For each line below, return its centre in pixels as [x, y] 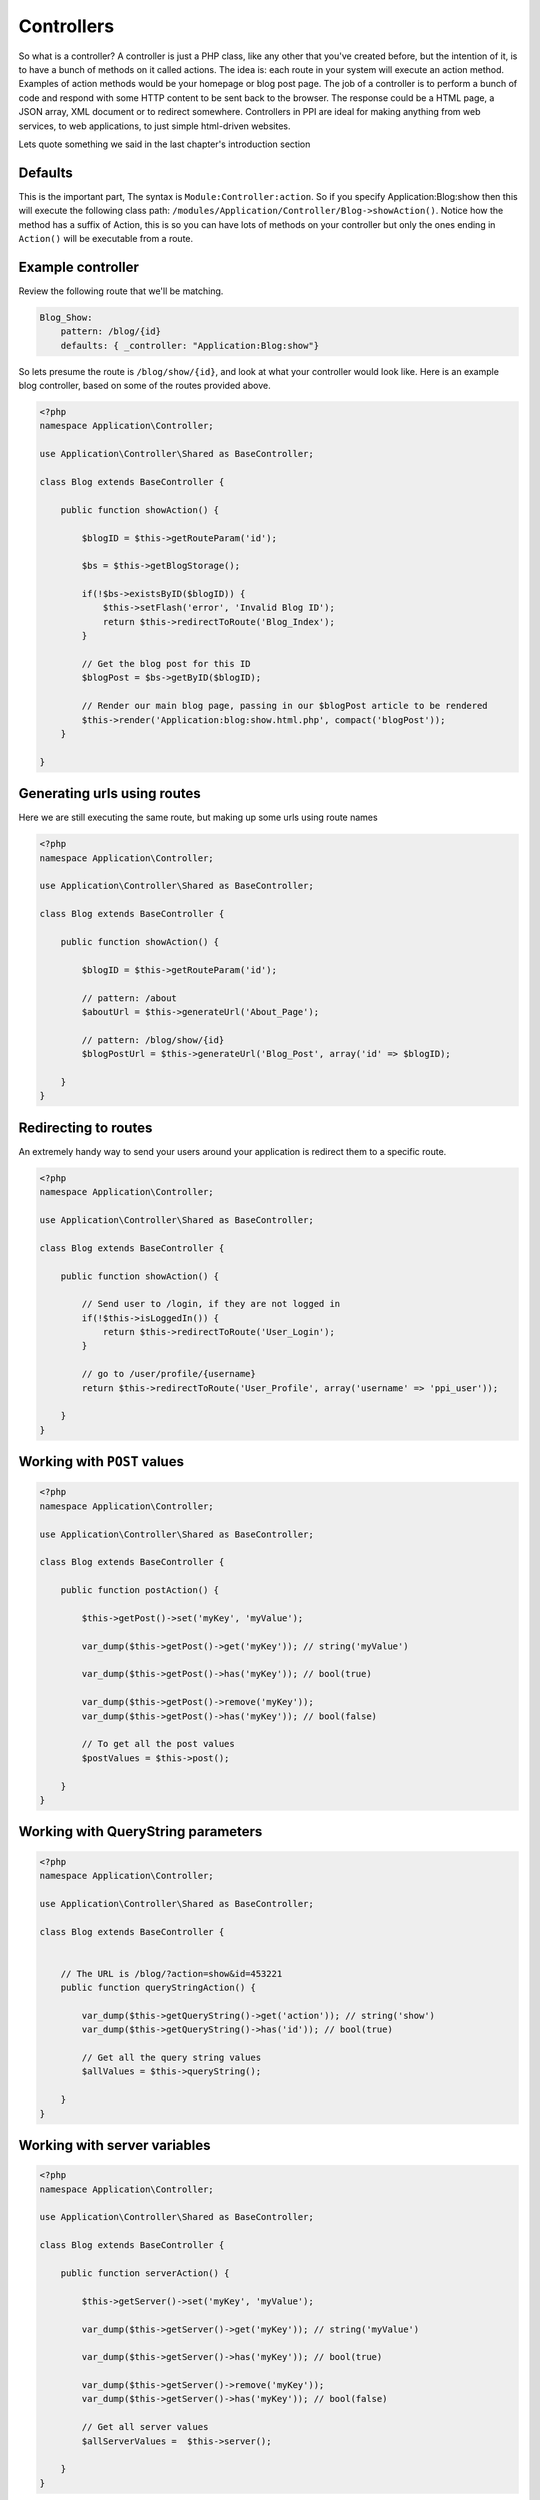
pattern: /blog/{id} [111, 331]
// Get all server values [145, 2427]
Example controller [79, 266]
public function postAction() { [140, 1590]
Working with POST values [101, 1461]
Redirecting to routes [85, 1127]
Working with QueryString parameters [140, 1831]
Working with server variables [114, 2145]
